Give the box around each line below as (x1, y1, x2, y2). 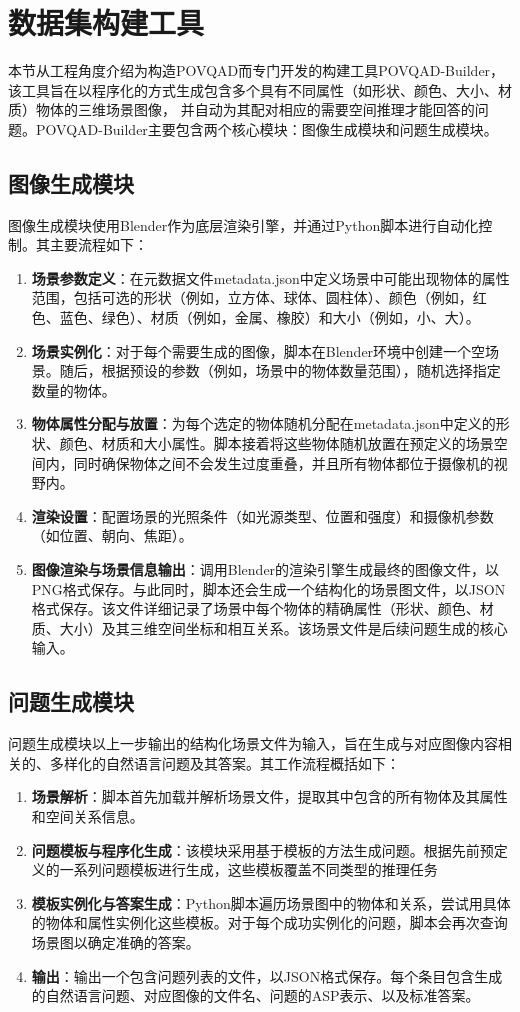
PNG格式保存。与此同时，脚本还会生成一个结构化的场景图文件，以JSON (31, 578, 506, 599)
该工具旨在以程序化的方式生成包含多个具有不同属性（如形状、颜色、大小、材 (8, 79, 512, 100)
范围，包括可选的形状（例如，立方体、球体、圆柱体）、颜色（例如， (31, 287, 473, 308)
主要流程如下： (49, 234, 148, 255)
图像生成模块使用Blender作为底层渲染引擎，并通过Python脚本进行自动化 (8, 214, 479, 235)
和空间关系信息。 (31, 805, 144, 826)
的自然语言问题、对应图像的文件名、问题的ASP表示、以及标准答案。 (31, 985, 480, 1006)
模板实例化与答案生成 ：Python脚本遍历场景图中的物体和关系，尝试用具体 (31, 892, 511, 913)
